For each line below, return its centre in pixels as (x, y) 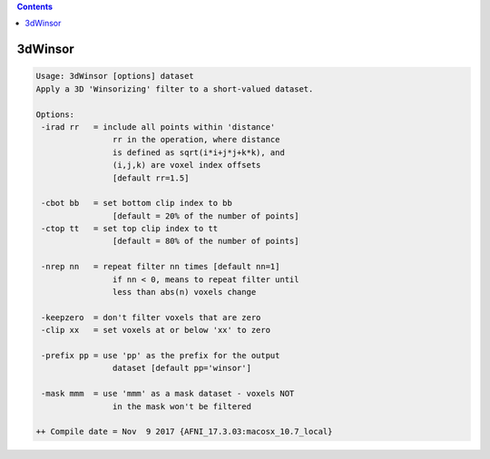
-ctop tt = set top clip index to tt (129, 229)
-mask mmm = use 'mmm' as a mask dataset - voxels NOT (168, 394)
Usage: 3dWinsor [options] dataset (115, 76)
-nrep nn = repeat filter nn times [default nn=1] (161, 267)
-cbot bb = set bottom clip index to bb (137, 203)
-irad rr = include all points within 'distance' (158, 127)
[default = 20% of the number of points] (206, 216)
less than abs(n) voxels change (184, 292)
